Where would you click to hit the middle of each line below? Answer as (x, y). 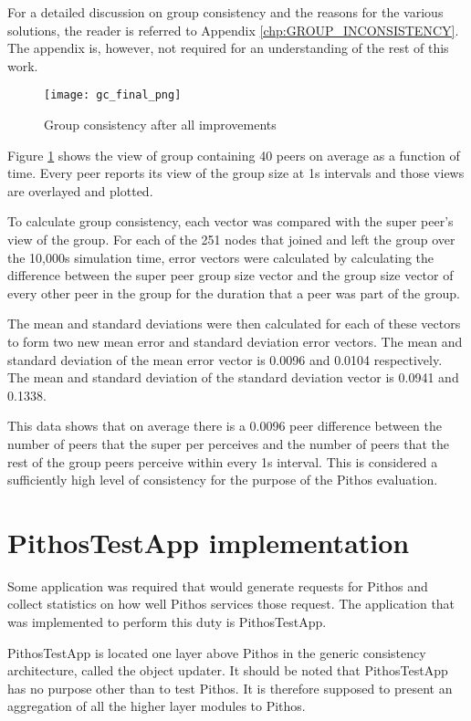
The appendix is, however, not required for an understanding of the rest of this (228, 48)
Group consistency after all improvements (160, 125)
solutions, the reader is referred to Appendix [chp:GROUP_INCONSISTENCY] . (233, 30)
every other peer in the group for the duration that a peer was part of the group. (234, 293)
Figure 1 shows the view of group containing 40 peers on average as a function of (234, 155)
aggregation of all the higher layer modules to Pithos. (157, 706)
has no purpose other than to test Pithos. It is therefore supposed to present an (230, 688)
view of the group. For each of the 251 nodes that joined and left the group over (231, 239)
